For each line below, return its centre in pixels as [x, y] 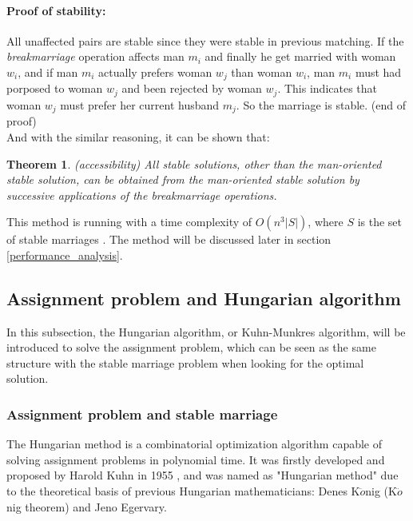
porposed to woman [55, 88]
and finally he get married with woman [300, 56]
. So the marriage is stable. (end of [321, 104]
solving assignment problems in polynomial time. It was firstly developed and [196, 459]
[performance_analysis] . [65, 255]
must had [378, 72]
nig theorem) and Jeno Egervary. [87, 506]
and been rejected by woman [192, 88]
